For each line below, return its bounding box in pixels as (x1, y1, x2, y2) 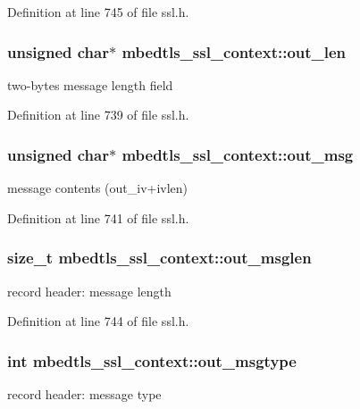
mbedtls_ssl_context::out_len (121, 40, 347, 63)
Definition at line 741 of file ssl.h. (7, 208, 189, 227)
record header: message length (7, 281, 172, 300)
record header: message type (7, 385, 162, 404)
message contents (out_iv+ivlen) (7, 179, 188, 197)
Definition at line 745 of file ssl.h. (7, 3, 189, 21)
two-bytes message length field (7, 75, 173, 94)
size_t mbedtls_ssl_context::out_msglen (7, 246, 312, 269)
